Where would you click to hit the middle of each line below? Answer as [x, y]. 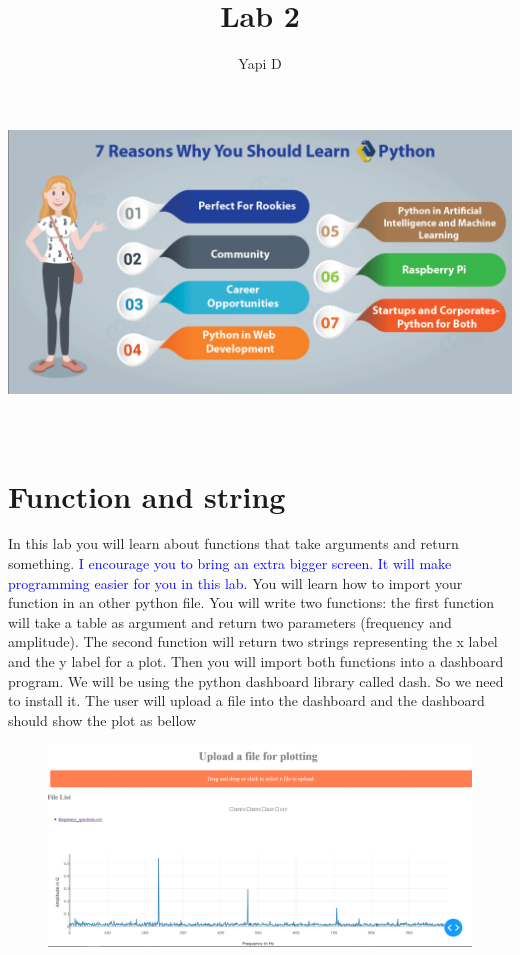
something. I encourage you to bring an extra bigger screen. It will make [230, 563]
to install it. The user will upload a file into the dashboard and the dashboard [246, 700]
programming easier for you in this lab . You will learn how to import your [235, 582]
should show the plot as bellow [102, 719]
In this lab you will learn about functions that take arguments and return [233, 543]
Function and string [147, 495]
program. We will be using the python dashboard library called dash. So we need [256, 680]
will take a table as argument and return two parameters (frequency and [230, 621]
